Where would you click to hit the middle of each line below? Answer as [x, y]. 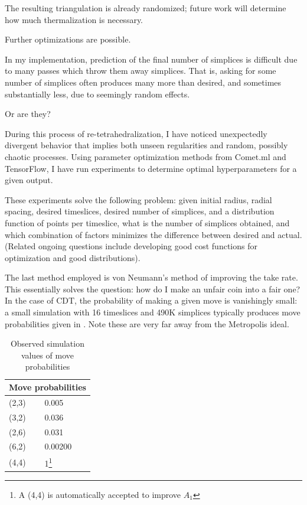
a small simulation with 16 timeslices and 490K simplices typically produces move [153, 312]
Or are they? [28, 114]
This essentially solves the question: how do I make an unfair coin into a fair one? [153, 289]
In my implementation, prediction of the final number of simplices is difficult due [151, 59]
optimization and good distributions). [73, 257]
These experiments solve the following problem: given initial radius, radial [138, 199]
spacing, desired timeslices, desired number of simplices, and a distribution [140, 211]
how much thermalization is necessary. [74, 19]
